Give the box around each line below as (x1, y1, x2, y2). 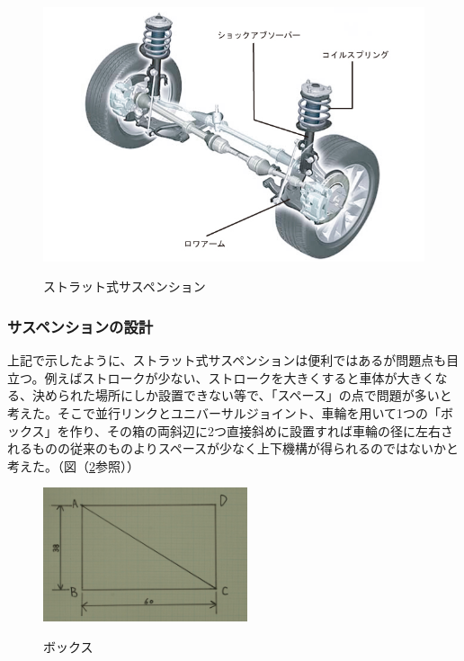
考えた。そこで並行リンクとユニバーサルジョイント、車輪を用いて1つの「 (7, 404, 442, 423)
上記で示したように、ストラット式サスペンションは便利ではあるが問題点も (7, 351, 447, 370)
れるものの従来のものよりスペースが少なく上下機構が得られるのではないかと (7, 439, 460, 458)
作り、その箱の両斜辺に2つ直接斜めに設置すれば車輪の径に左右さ (69, 421, 454, 440)
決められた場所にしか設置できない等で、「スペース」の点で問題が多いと (31, 386, 452, 405)
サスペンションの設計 (7, 315, 154, 337)
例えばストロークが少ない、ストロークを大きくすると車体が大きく (44, 368, 435, 387)
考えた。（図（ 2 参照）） (7, 456, 139, 475)
